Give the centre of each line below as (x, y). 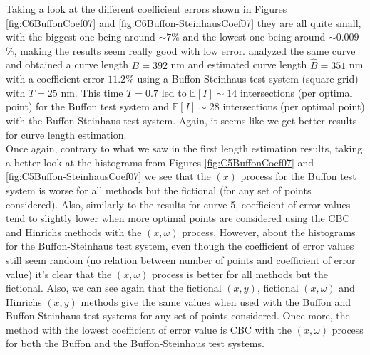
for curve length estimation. (66, 134)
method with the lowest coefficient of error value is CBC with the (149, 329)
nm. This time (92, 92)
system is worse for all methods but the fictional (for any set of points (159, 190)
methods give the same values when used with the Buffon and (216, 301)
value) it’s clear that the (59, 274)
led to (174, 92)
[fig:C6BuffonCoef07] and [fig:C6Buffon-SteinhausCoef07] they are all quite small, (184, 22)
